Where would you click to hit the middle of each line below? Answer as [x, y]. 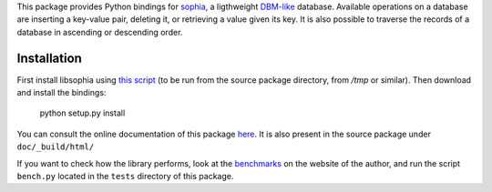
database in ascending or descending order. [100, 32]
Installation [49, 58]
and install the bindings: [61, 93]
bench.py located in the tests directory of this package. [125, 177]
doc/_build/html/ [56, 147]
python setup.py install [82, 113]
